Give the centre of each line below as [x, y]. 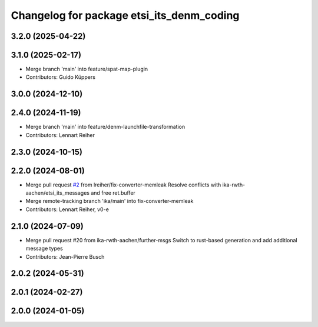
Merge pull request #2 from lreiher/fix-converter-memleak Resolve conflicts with [123, 185]
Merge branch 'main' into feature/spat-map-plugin [87, 69]
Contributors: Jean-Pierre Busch [65, 256]
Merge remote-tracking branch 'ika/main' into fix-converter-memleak [110, 201]
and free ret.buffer [113, 193]
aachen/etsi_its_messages [58, 193]
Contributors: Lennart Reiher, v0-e [67, 209]
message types [44, 248]
